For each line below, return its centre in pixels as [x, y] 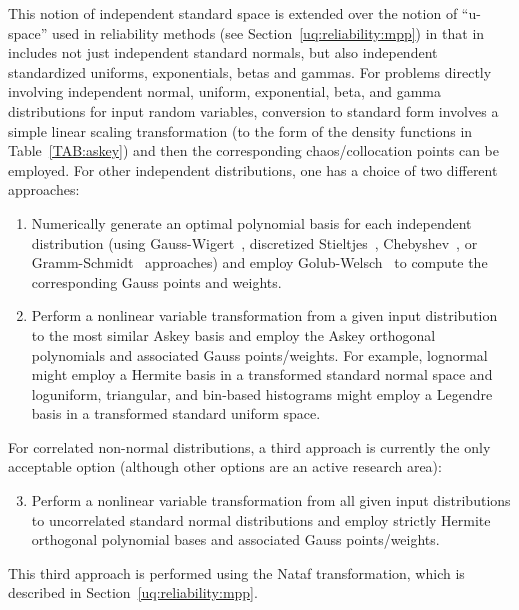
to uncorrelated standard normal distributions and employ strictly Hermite [261, 519]
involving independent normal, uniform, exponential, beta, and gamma [224, 91]
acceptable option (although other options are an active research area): [225, 466]
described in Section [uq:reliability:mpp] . [133, 592]
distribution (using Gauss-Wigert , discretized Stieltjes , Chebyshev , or [254, 242]
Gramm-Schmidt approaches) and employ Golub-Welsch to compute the [259, 262]
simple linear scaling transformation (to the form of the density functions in [240, 130]
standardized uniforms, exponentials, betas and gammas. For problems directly [250, 71]
